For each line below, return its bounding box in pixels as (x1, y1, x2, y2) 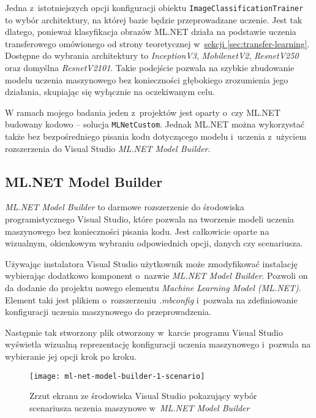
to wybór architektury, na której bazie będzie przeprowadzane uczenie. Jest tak (5, 13, 303, 26)
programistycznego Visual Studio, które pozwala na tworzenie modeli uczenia (5, 213, 295, 226)
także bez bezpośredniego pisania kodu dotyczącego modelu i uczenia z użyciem (5, 130, 307, 143)
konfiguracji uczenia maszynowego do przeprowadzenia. (5, 305, 211, 318)
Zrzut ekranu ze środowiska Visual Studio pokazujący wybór (29, 389, 257, 402)
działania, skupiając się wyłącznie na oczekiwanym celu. (5, 85, 215, 98)
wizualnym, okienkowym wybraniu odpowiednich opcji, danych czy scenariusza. (5, 237, 303, 249)
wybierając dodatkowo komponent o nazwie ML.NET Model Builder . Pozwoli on (5, 269, 308, 282)
